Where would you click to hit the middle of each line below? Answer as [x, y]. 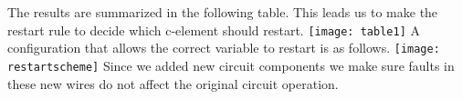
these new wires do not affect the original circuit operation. [173, 83]
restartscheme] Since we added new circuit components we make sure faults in [231, 65]
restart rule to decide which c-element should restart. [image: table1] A [214, 30]
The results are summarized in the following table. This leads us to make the [223, 12]
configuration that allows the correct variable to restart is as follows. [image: [224, 48]
